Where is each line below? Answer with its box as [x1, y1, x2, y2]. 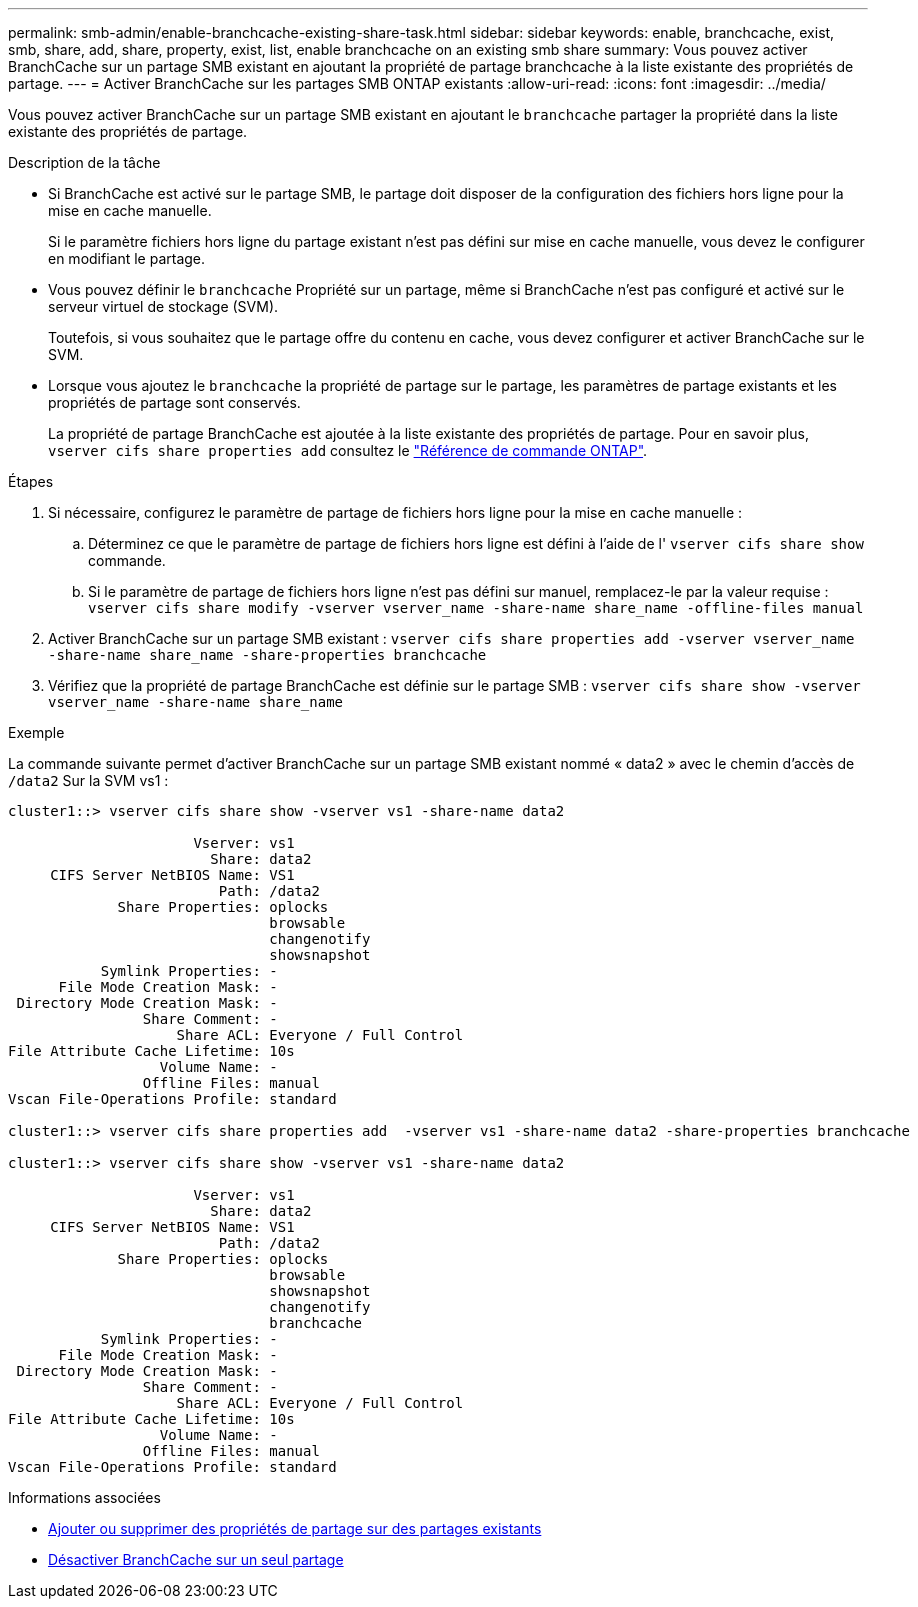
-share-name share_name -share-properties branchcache [48, 647, 487, 663]
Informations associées [8, 1489, 161, 1506]
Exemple [8, 724, 65, 741]
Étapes [8, 473, 54, 490]
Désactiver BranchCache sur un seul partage [48, 1551, 344, 1568]
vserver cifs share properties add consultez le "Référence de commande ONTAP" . [48, 442, 648, 459]
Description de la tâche [8, 154, 161, 171]
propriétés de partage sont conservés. [48, 394, 301, 411]
